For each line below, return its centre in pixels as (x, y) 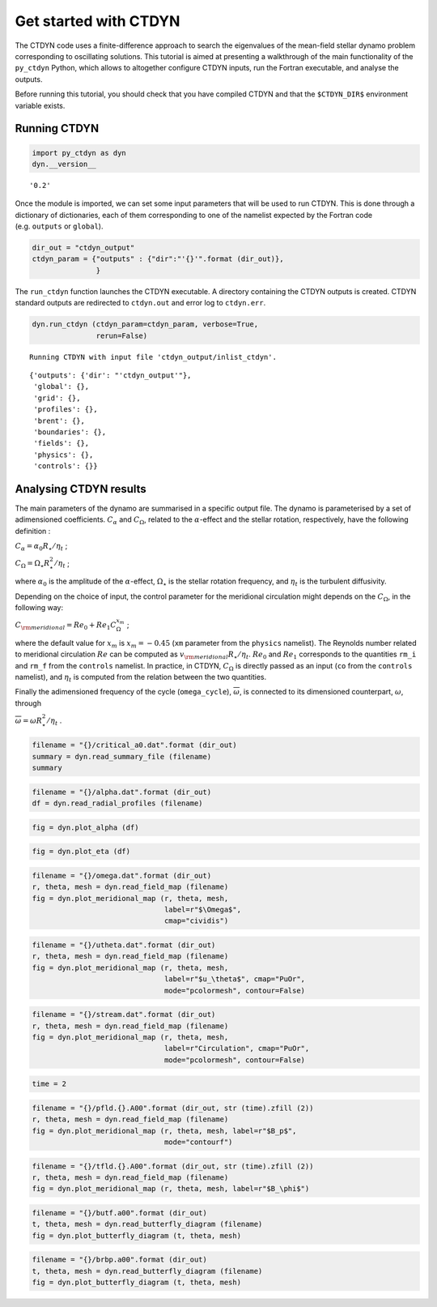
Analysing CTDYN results (81, 489)
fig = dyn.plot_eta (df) (81, 852)
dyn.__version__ (64, 164)
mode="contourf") (198, 1142)
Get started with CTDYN (98, 21)
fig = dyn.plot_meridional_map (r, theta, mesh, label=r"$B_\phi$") (171, 1189)
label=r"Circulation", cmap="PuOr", (237, 1049)
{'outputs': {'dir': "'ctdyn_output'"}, (110, 375)
